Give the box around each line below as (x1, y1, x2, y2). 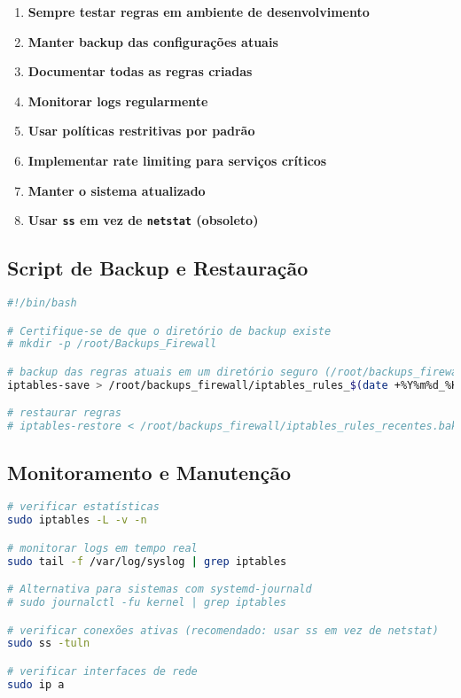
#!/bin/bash (7, 297, 77, 310)
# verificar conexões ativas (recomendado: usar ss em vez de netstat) (7, 624, 439, 637)
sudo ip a (7, 678, 65, 691)
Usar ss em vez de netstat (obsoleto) (27, 211, 259, 229)
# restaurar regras (7, 407, 121, 420)
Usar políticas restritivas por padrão (27, 121, 255, 140)
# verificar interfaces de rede (7, 664, 198, 678)
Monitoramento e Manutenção (7, 458, 292, 485)
